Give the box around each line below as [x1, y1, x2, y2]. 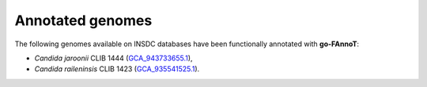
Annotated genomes [14, 12, 153, 29]
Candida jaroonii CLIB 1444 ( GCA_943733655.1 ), [34, 53, 193, 63]
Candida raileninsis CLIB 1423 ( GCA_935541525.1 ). [34, 64, 200, 74]
